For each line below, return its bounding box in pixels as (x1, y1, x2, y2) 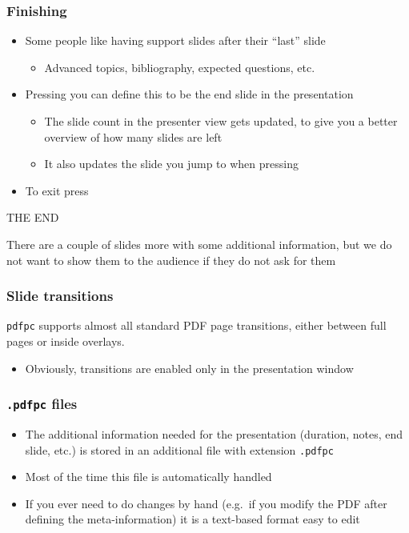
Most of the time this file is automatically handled (25, 468, 272, 485)
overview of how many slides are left (44, 128, 223, 145)
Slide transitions (6, 286, 114, 306)
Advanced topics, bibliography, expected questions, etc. (44, 58, 315, 75)
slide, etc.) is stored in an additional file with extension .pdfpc (25, 441, 334, 458)
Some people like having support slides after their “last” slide (25, 32, 326, 49)
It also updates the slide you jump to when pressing (44, 155, 299, 172)
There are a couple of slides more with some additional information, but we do (6, 235, 392, 252)
